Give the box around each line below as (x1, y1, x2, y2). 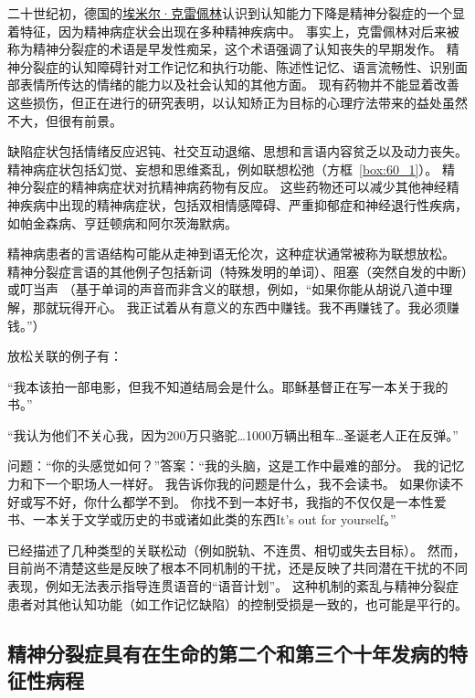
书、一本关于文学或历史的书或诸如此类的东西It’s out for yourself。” (7, 510, 396, 529)
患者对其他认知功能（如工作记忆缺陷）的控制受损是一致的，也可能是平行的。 (7, 594, 468, 613)
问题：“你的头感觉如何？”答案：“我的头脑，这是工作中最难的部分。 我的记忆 (7, 456, 465, 475)
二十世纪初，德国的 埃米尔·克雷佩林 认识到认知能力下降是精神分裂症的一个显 (7, 4, 465, 22)
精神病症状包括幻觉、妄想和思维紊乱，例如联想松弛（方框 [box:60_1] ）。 (7, 159, 438, 178)
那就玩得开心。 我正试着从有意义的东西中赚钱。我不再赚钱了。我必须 (32, 297, 447, 316)
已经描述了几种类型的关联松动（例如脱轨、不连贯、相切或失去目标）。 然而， (7, 540, 466, 559)
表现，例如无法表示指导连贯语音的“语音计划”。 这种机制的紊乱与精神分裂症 (7, 576, 459, 596)
